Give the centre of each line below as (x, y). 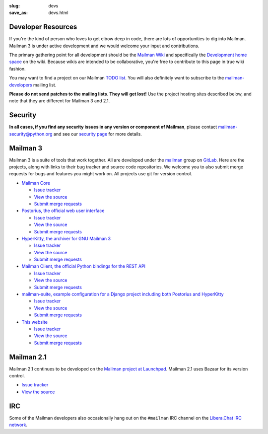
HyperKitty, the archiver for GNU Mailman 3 (66, 238)
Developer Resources (43, 27)
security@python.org (31, 134)
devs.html (59, 13)
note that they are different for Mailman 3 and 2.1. (60, 101)
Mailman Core (36, 183)
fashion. (17, 69)
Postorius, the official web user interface (63, 211)
